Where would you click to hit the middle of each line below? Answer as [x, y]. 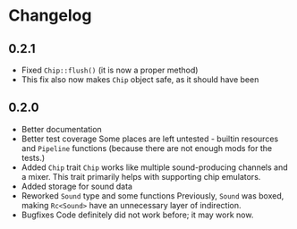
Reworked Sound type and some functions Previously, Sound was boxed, [153, 195]
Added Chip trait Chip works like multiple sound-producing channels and [154, 167]
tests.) [33, 157]
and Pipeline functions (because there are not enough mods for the [147, 148]
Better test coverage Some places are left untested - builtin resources [150, 139]
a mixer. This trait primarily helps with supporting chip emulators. [141, 176]
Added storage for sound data [77, 186]
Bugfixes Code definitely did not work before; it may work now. [137, 215]
